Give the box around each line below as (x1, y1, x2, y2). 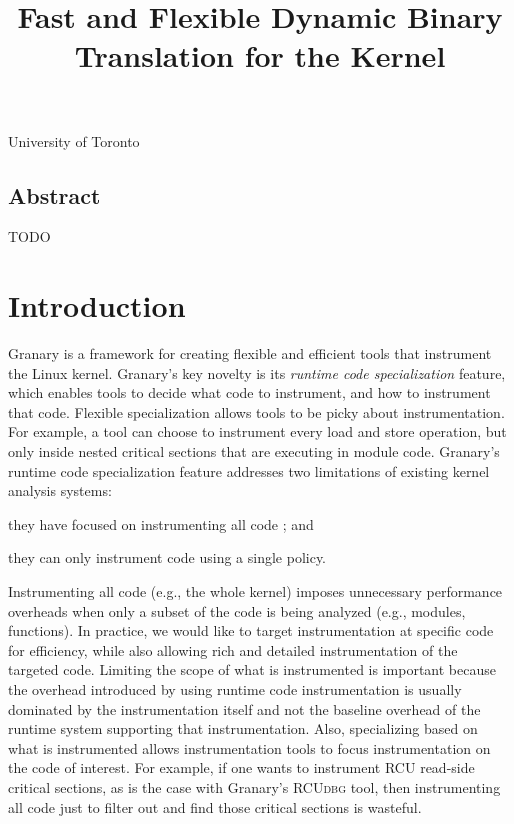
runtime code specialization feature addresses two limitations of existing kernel (8, 460, 490, 481)
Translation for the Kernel (74, 35, 446, 76)
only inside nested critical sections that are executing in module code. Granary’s (8, 441, 500, 462)
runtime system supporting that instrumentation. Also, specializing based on (8, 718, 478, 739)
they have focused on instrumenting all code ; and (8, 513, 314, 534)
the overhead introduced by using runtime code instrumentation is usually (8, 678, 462, 699)
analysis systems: (8, 480, 112, 501)
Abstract (8, 179, 101, 210)
